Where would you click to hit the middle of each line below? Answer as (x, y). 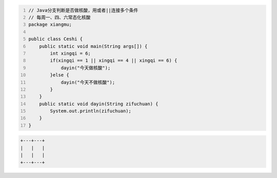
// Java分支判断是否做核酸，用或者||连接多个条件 (83, 10)
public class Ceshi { (56, 39)
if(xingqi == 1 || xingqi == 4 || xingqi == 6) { (114, 61)
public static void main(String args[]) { (93, 46)
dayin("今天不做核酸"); (88, 82)
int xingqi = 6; (70, 53)
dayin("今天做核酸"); (86, 68)
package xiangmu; (50, 25)
